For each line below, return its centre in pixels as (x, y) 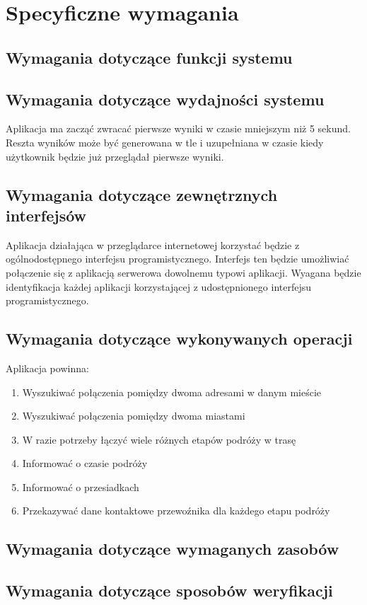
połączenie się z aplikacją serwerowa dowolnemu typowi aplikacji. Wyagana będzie (183, 272)
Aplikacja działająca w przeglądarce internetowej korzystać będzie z (153, 244)
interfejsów (46, 215)
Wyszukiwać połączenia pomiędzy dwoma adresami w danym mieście (171, 392)
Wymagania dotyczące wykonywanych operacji (179, 339)
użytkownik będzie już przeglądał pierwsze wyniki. (115, 156)
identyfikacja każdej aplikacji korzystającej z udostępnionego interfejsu (159, 286)
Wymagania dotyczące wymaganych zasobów (173, 549)
